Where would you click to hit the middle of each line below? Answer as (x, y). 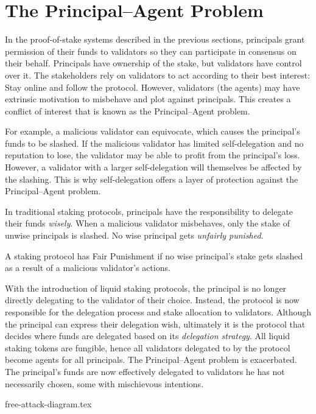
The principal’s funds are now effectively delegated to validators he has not (145, 371)
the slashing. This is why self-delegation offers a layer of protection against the (152, 179)
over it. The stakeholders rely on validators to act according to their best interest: (158, 75)
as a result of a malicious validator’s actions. (88, 268)
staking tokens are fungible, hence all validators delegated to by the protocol (148, 347)
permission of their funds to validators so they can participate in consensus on (151, 51)
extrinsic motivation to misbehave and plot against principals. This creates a (148, 99)
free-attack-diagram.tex (48, 404)
